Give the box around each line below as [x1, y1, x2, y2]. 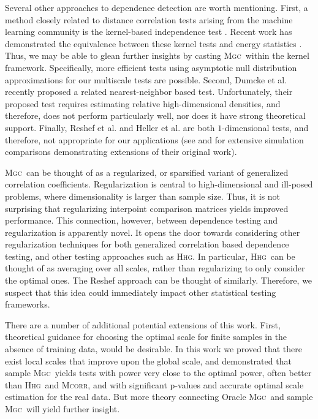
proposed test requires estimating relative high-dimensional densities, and [5, 97, 281, 110]
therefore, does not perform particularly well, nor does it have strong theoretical [5, 109, 306, 122]
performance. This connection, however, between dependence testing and [5, 214, 278, 227]
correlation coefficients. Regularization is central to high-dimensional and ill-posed [5, 178, 313, 191]
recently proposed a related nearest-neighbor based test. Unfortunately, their [5, 85, 293, 98]
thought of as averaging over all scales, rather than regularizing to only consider [5, 262, 305, 274]
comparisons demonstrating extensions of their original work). [5, 145, 237, 158]
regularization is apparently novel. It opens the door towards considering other [5, 225, 300, 238]
